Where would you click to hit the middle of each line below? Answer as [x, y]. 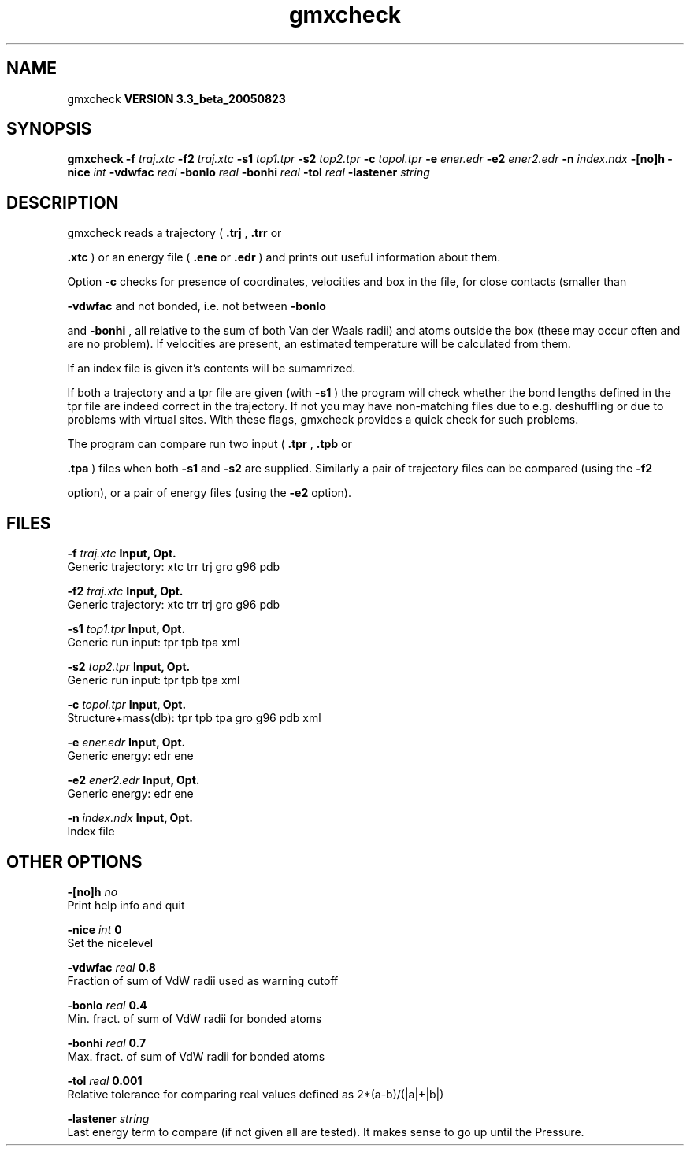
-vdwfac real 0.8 [111, 967]
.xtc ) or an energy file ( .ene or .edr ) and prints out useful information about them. [284, 257]
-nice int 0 [95, 929]
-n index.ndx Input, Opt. [130, 818]
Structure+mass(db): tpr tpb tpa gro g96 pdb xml [194, 718]
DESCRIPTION [63, 202]
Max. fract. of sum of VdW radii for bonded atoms [196, 1056]
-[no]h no [93, 891]
